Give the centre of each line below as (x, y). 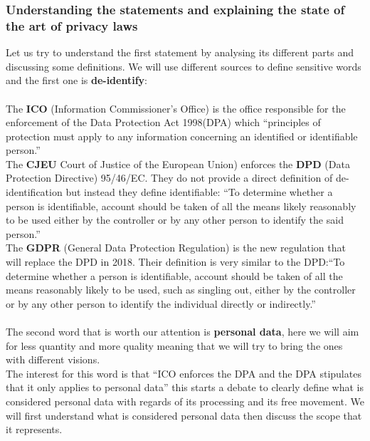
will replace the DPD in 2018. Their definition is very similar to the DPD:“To (175, 262)
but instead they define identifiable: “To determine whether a (199, 192)
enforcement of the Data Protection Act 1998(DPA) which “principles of (163, 122)
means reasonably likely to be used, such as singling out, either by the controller (181, 290)
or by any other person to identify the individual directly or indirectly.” (161, 303)
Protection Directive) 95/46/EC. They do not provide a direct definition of (169, 178)
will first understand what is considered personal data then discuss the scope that (184, 415)
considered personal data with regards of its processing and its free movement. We (185, 401)
